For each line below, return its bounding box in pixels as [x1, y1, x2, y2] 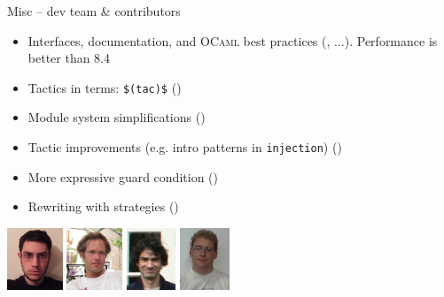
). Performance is [344, 31, 438, 49]
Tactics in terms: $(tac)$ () [27, 78, 182, 96]
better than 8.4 [27, 49, 111, 67]
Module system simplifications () [27, 108, 206, 126]
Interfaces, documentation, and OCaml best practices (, [27, 31, 331, 49]
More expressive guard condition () [27, 167, 218, 186]
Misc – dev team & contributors [7, 2, 181, 19]
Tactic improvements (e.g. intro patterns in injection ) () [27, 138, 342, 156]
